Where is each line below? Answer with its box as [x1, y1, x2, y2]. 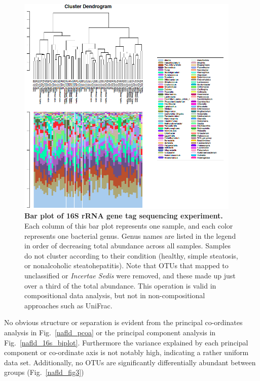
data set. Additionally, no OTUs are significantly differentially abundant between [4, 357, 256, 367]
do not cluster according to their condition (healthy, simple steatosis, [24, 250, 238, 261]
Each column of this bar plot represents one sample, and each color [24, 220, 233, 231]
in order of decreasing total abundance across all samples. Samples [24, 240, 231, 251]
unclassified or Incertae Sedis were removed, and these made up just [24, 270, 236, 280]
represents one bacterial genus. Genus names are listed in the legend [24, 230, 236, 241]
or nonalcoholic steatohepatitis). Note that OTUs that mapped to [24, 260, 229, 271]
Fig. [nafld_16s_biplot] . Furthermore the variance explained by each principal [4, 337, 248, 347]
